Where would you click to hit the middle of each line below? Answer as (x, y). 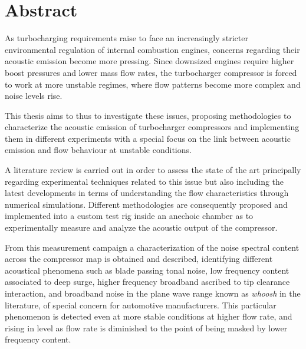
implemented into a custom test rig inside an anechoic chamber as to (129, 216)
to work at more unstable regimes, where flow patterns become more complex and (153, 84)
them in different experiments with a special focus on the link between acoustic (148, 138)
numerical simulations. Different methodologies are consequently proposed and (146, 204)
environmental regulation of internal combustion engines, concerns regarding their (152, 49)
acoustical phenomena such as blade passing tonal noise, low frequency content (147, 270)
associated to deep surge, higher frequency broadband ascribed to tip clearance (147, 282)
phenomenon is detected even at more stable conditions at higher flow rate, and (149, 316)
